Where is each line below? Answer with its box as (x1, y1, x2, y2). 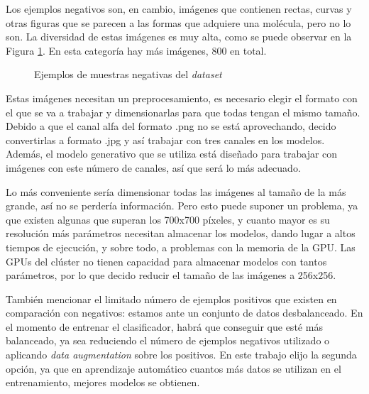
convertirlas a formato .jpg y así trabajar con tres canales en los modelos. (6, 132, 325, 147)
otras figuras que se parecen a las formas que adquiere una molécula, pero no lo (6, 15, 351, 30)
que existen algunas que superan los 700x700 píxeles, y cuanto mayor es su (6, 212, 330, 226)
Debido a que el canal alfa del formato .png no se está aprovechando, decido (6, 119, 336, 133)
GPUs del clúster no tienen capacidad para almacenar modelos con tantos (6, 253, 327, 268)
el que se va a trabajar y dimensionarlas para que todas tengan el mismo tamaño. (6, 104, 360, 119)
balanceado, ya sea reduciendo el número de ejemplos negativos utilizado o (6, 333, 330, 348)
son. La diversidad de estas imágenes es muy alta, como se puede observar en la (6, 29, 352, 44)
